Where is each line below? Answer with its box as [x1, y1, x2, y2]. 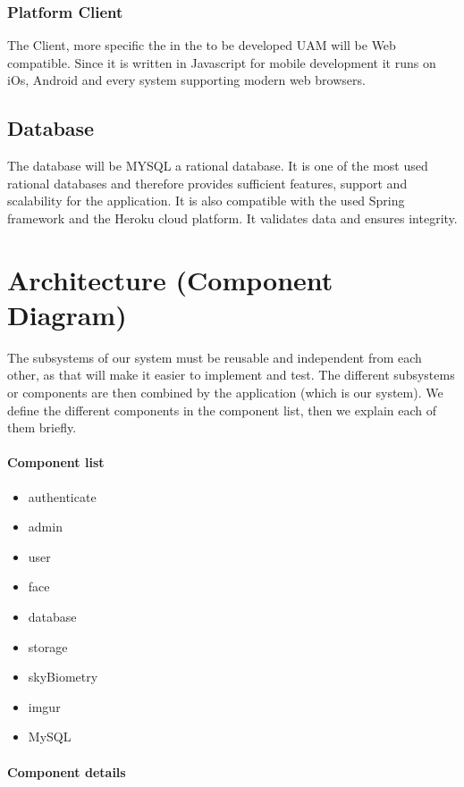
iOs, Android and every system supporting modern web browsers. [7, 71, 366, 89]
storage [28, 637, 68, 656]
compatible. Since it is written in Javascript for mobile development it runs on [7, 53, 436, 71]
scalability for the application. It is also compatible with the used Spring [7, 191, 405, 210]
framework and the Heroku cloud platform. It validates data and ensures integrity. [7, 208, 458, 227]
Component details [7, 762, 126, 781]
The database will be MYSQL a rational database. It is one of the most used [7, 156, 428, 175]
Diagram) [7, 296, 127, 332]
